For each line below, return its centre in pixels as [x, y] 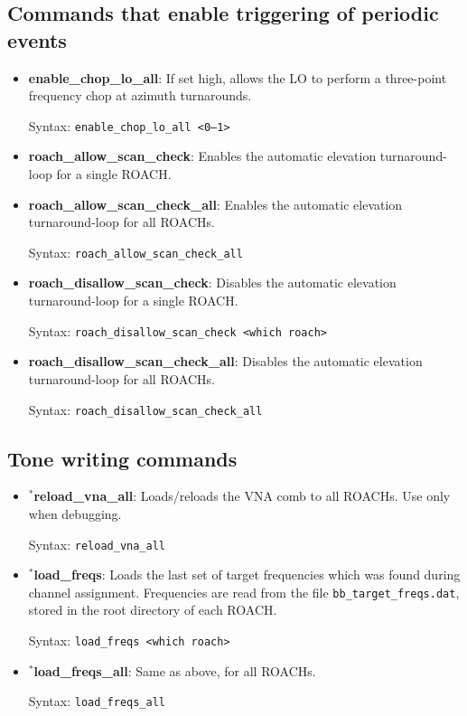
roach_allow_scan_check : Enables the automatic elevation [202, 156]
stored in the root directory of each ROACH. [153, 610]
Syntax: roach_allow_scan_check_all [135, 252]
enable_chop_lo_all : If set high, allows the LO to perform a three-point [238, 77]
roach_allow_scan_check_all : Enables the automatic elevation [215, 204]
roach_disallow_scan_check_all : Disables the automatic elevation [225, 361]
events [37, 39]
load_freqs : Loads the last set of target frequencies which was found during [247, 575]
